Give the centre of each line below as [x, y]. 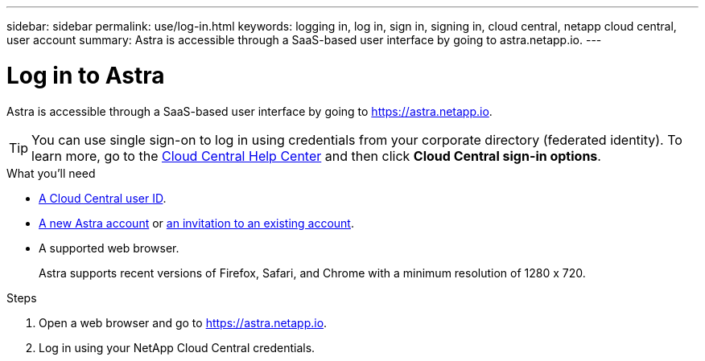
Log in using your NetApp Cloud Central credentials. [177, 347]
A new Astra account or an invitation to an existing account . [196, 223]
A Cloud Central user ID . [103, 198]
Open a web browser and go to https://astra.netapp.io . [183, 322]
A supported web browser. [109, 248]
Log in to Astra [86, 75]
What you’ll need [51, 173]
